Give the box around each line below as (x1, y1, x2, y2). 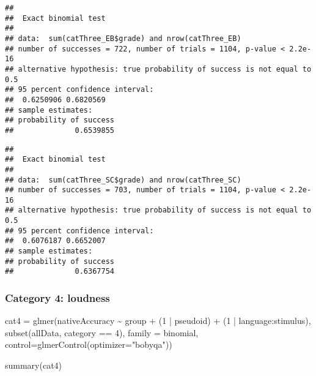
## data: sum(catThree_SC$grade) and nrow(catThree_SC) (5, 175, 241, 184)
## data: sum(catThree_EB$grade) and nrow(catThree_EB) (5, 34, 241, 43)
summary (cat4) (5, 359, 62, 372)
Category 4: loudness (5, 290, 110, 305)
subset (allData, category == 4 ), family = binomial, (5, 326, 199, 339)
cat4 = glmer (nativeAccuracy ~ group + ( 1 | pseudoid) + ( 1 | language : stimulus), (5, 314, 311, 327)
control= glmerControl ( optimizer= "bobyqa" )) (5, 338, 172, 351)
